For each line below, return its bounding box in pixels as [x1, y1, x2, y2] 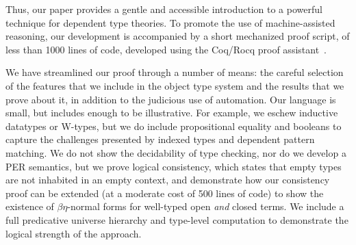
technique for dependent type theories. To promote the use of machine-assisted [5, 15, 335, 29]
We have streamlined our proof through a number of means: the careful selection [5, 65, 344, 79]
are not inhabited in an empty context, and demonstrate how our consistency [5, 172, 330, 187]
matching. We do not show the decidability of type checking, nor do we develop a [5, 145, 346, 159]
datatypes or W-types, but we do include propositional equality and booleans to [5, 118, 342, 133]
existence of [5, 199, 54, 214]
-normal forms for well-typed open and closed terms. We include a [67, 199, 344, 214]
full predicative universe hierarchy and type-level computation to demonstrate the [5, 212, 348, 227]
